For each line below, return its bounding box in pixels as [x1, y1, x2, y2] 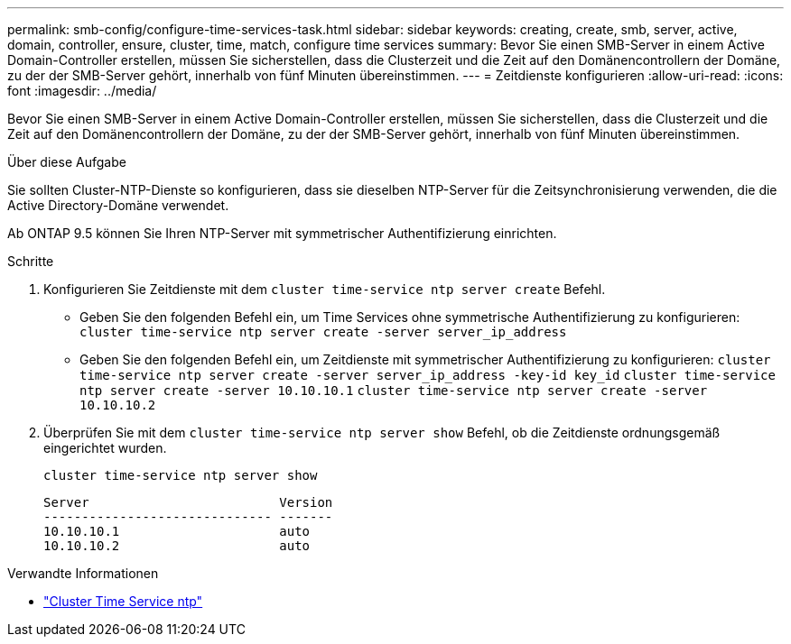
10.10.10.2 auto [43, 538, 311, 553]
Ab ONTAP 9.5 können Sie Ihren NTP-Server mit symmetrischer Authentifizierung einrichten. [7, 225, 557, 241]
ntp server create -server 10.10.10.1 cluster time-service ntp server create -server [79, 383, 708, 398]
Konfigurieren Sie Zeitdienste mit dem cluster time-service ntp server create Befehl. [43, 281, 606, 297]
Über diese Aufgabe [7, 154, 126, 170]
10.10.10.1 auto [43, 524, 311, 538]
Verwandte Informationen [7, 566, 159, 581]
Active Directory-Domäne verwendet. [7, 198, 229, 213]
